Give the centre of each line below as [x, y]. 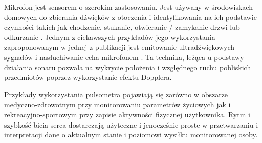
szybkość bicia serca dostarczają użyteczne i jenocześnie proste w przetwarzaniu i [131, 124]
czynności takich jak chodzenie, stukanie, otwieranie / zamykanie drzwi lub [122, 27]
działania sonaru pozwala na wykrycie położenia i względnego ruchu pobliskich [128, 67]
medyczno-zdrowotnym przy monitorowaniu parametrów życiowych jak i [117, 104]
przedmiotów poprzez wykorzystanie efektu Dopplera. [88, 77]
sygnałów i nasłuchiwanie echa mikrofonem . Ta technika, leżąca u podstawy [124, 57]
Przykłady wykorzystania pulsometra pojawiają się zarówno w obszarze [116, 94]
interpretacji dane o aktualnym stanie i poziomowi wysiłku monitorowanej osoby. [131, 135]
